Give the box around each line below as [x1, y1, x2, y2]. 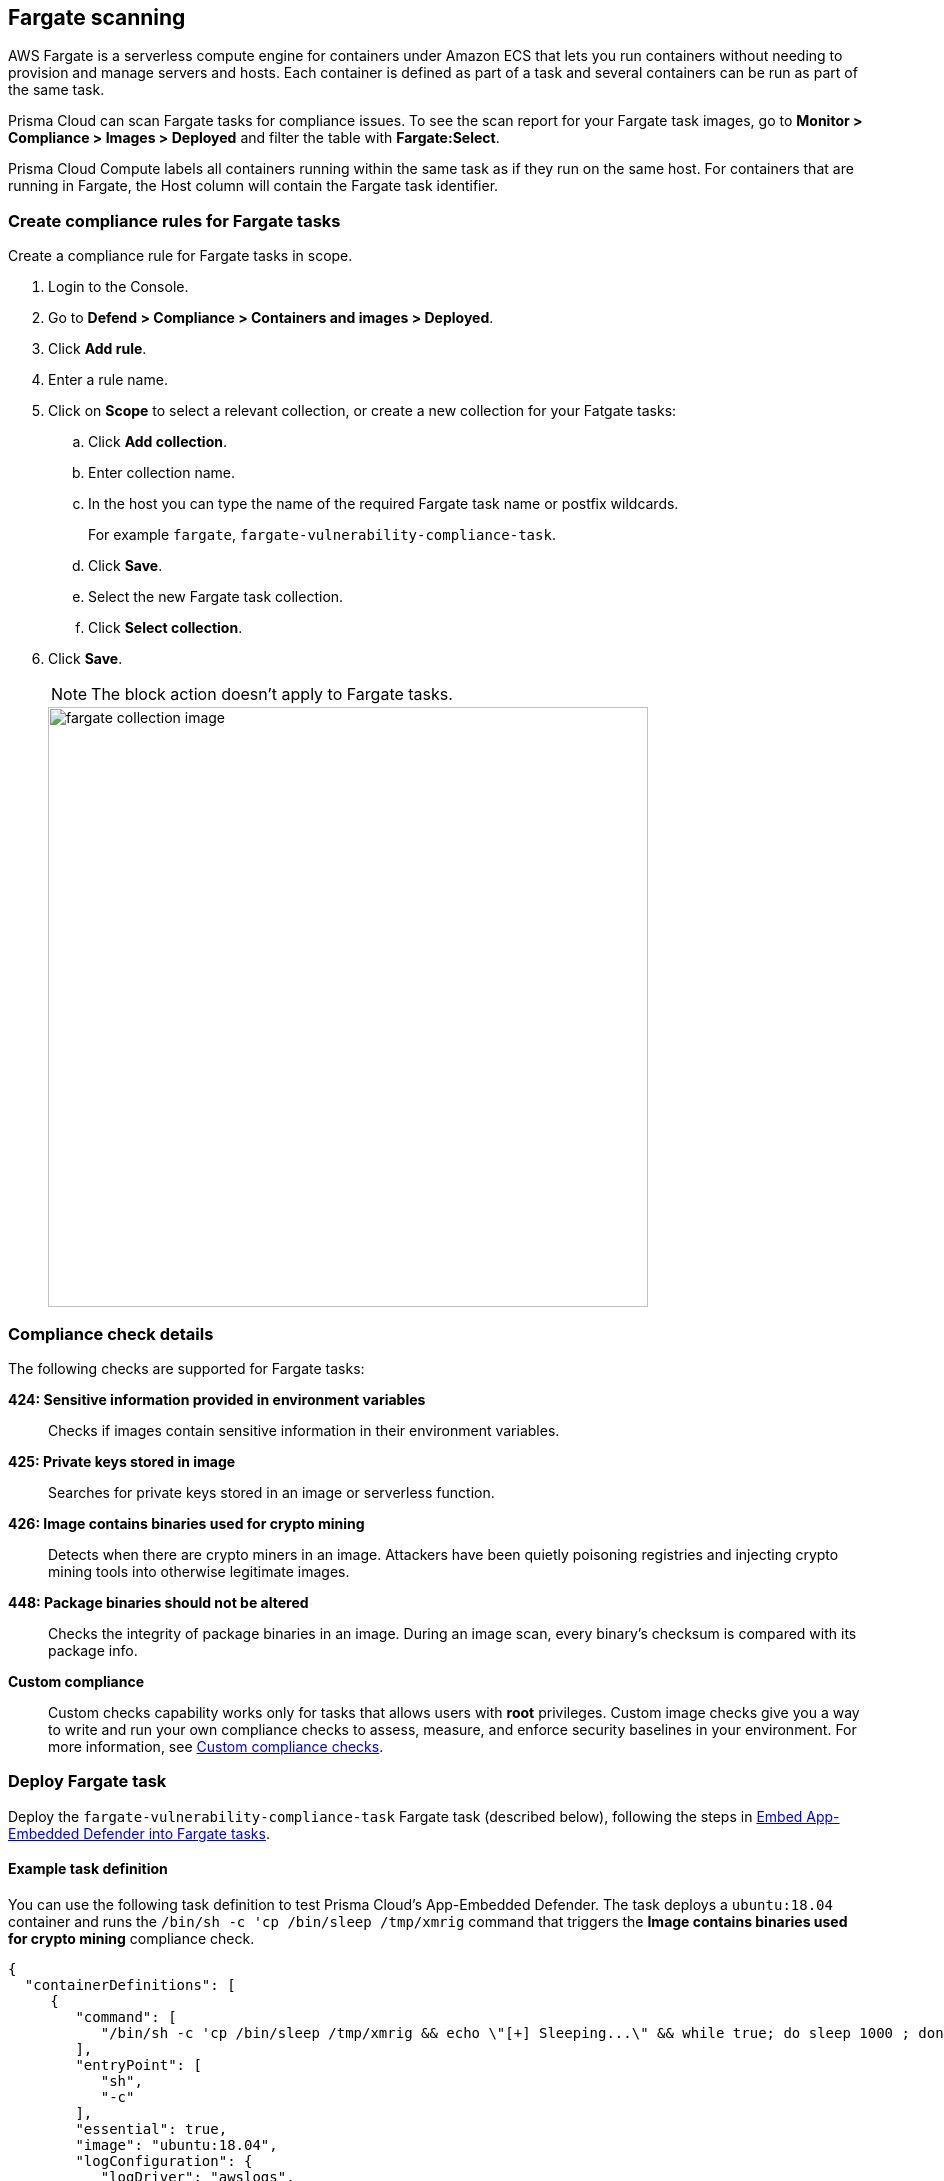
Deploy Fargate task [8, 1771, 167, 1792]
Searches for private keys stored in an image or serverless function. [48, 1483, 495, 1501]
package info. [48, 1641, 138, 1659]
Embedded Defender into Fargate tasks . [8, 1824, 270, 1842]
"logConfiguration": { [75, 2152, 253, 2169]
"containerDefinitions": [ [24, 1976, 236, 1993]
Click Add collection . [88, 433, 227, 451]
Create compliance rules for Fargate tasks [8, 210, 341, 231]
